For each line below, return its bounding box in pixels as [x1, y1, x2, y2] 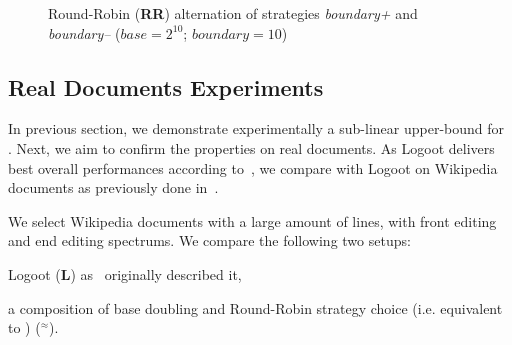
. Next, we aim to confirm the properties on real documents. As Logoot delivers [8, 137, 495, 158]
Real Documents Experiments [8, 71, 324, 102]
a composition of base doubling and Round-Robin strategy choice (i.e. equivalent [8, 297, 503, 318]
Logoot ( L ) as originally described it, [8, 263, 242, 284]
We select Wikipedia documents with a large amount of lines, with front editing [8, 210, 497, 231]
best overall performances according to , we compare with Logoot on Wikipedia [8, 157, 498, 178]
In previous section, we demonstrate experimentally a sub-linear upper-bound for [8, 118, 505, 139]
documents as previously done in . [8, 177, 219, 198]
